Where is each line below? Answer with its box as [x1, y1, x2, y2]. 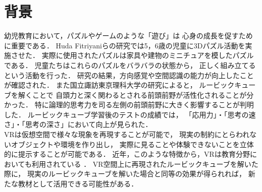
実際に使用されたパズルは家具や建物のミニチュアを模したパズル [41, 50, 254, 60]
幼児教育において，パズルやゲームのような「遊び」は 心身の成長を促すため [4, 30, 253, 41]
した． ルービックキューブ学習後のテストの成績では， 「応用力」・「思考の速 [4, 109, 256, 119]
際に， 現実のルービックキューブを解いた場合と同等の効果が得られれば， [4, 168, 246, 179]
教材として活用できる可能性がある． [18, 178, 138, 189]
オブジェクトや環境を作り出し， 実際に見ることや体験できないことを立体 [11, 139, 254, 149]
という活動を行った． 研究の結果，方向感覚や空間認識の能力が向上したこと [4, 70, 254, 80]
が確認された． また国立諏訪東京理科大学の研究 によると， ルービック [4, 80, 235, 90]
